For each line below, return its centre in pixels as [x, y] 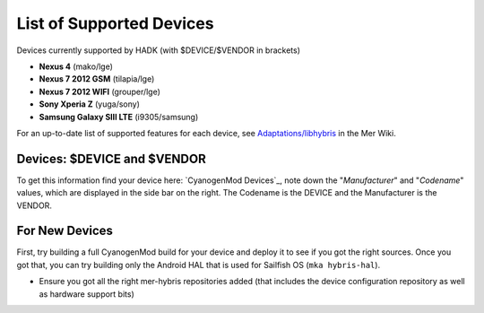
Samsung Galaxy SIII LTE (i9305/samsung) [119, 117]
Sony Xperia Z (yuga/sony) [90, 104]
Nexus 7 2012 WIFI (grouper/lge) [100, 91]
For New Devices [65, 231]
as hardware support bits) [86, 294]
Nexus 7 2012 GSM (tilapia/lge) [97, 79]
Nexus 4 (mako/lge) [76, 66]
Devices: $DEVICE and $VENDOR [111, 158]
